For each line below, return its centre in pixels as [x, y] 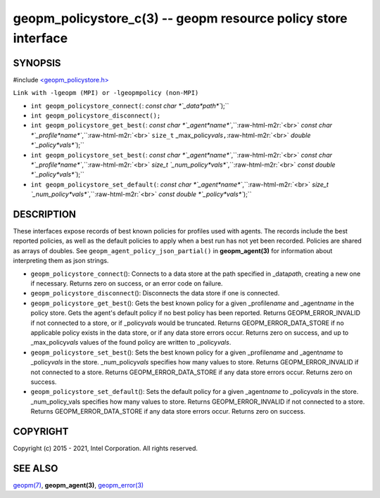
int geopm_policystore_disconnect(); [96, 116]
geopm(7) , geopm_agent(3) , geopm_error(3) [78, 485]
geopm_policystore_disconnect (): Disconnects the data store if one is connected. [155, 293]
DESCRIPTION [45, 214]
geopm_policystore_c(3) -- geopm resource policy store [180, 18]
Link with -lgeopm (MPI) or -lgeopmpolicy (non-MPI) [106, 93]
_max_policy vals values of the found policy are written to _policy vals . [131, 343]
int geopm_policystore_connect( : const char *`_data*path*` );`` [130, 106]
